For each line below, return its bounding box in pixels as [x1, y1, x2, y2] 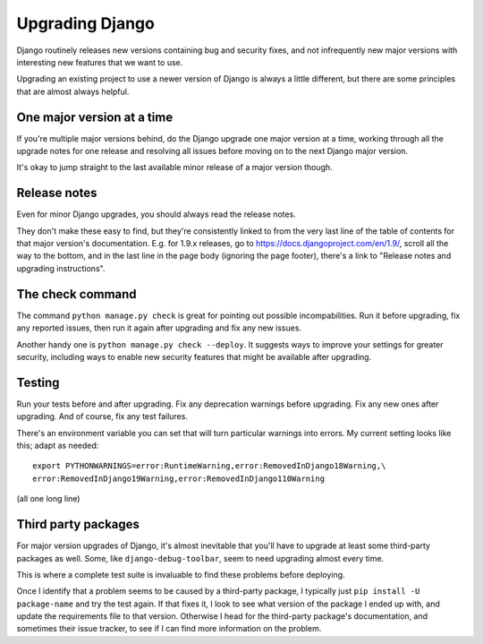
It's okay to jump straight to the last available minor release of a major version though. [16, 162, 333, 173]
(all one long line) [16, 494, 80, 504]
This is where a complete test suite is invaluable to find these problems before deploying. [16, 569, 345, 580]
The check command [16, 287, 138, 302]
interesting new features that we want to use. [16, 56, 183, 67]
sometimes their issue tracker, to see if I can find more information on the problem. [16, 623, 322, 634]
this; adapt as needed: [16, 440, 99, 451]
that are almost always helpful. [16, 86, 130, 97]
